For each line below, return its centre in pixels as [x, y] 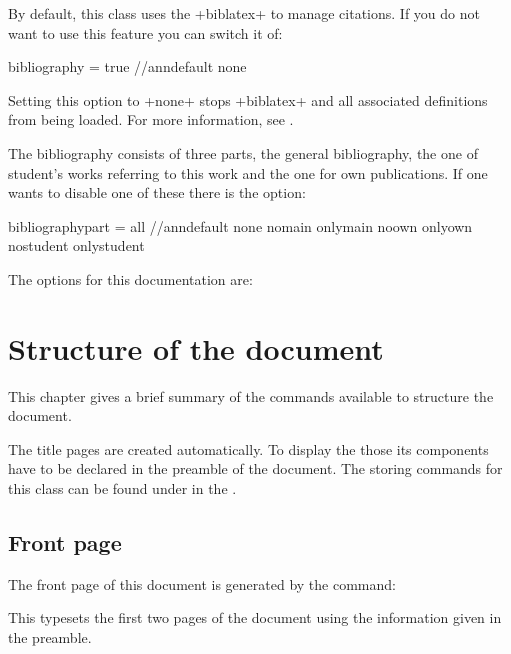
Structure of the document [196, 347]
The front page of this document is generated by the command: [202, 583]
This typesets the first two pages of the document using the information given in [255, 617]
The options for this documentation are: [130, 278]
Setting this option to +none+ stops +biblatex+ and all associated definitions [248, 99]
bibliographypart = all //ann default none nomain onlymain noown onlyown [240, 225]
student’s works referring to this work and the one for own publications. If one [248, 172]
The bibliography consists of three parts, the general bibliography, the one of [243, 152]
